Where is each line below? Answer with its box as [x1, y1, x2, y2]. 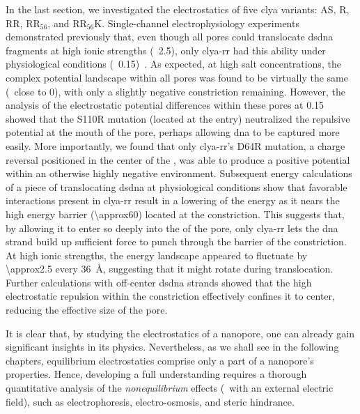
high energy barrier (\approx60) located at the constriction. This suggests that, [6, 206, 345, 221]
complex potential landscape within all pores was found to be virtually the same [6, 70, 348, 84]
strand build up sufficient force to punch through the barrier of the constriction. [6, 234, 347, 249]
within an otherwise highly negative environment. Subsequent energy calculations [6, 166, 352, 181]
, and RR [47, 15, 87, 30]
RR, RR [6, 15, 40, 30]
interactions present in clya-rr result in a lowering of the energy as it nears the [6, 193, 340, 208]
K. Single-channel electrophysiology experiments [94, 15, 299, 30]
